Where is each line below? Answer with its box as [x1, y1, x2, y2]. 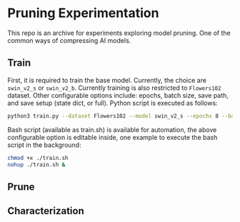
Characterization [7, 205, 84, 217]
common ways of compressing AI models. [7, 36, 131, 44]
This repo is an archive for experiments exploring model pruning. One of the [7, 29, 231, 37]
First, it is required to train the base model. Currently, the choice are [7, 76, 207, 84]
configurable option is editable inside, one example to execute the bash [7, 133, 218, 141]
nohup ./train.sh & [7, 161, 66, 168]
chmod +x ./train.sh [7, 154, 69, 161]
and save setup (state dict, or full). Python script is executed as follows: [7, 99, 218, 107]
